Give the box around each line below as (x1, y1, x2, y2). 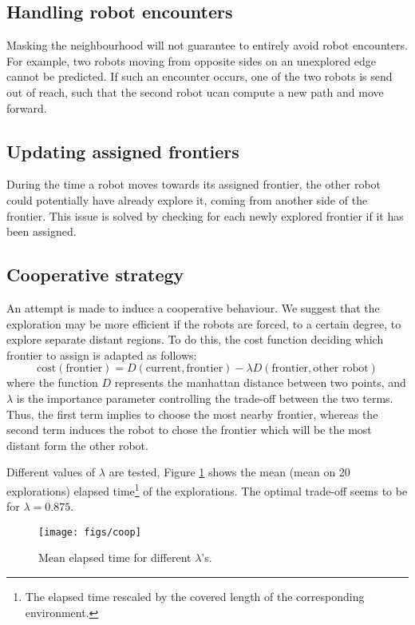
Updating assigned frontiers (6, 138, 239, 163)
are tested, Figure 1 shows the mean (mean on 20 (109, 464, 350, 480)
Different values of (6, 464, 96, 480)
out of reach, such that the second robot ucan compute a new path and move (6, 83, 384, 100)
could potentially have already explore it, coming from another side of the (6, 191, 368, 208)
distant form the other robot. (6, 436, 148, 453)
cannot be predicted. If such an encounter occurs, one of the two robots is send (6, 68, 393, 85)
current (145, 363, 182, 375)
